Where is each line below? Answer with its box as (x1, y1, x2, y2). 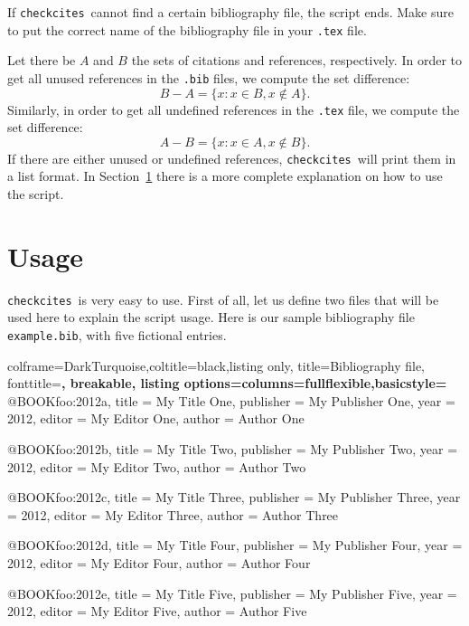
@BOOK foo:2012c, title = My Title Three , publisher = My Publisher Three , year (7, 488, 461, 507)
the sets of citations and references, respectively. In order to (131, 51, 462, 70)
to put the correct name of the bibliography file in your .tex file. (7, 20, 367, 39)
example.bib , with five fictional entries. (7, 326, 227, 345)
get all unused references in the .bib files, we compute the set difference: (7, 68, 410, 87)
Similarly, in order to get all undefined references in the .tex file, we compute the (7, 100, 460, 119)
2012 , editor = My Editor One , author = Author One (7, 409, 305, 428)
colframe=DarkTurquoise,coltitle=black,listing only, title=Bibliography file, (7, 356, 426, 375)
